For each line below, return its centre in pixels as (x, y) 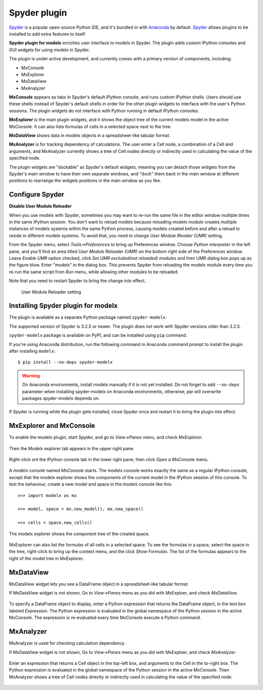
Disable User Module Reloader (40, 206)
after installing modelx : (32, 351)
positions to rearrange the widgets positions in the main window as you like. (85, 181)
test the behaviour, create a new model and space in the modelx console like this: (91, 484)
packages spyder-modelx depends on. (61, 398)
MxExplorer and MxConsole (52, 426)
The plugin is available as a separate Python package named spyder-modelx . (88, 317)
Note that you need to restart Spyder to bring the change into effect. (77, 281)
